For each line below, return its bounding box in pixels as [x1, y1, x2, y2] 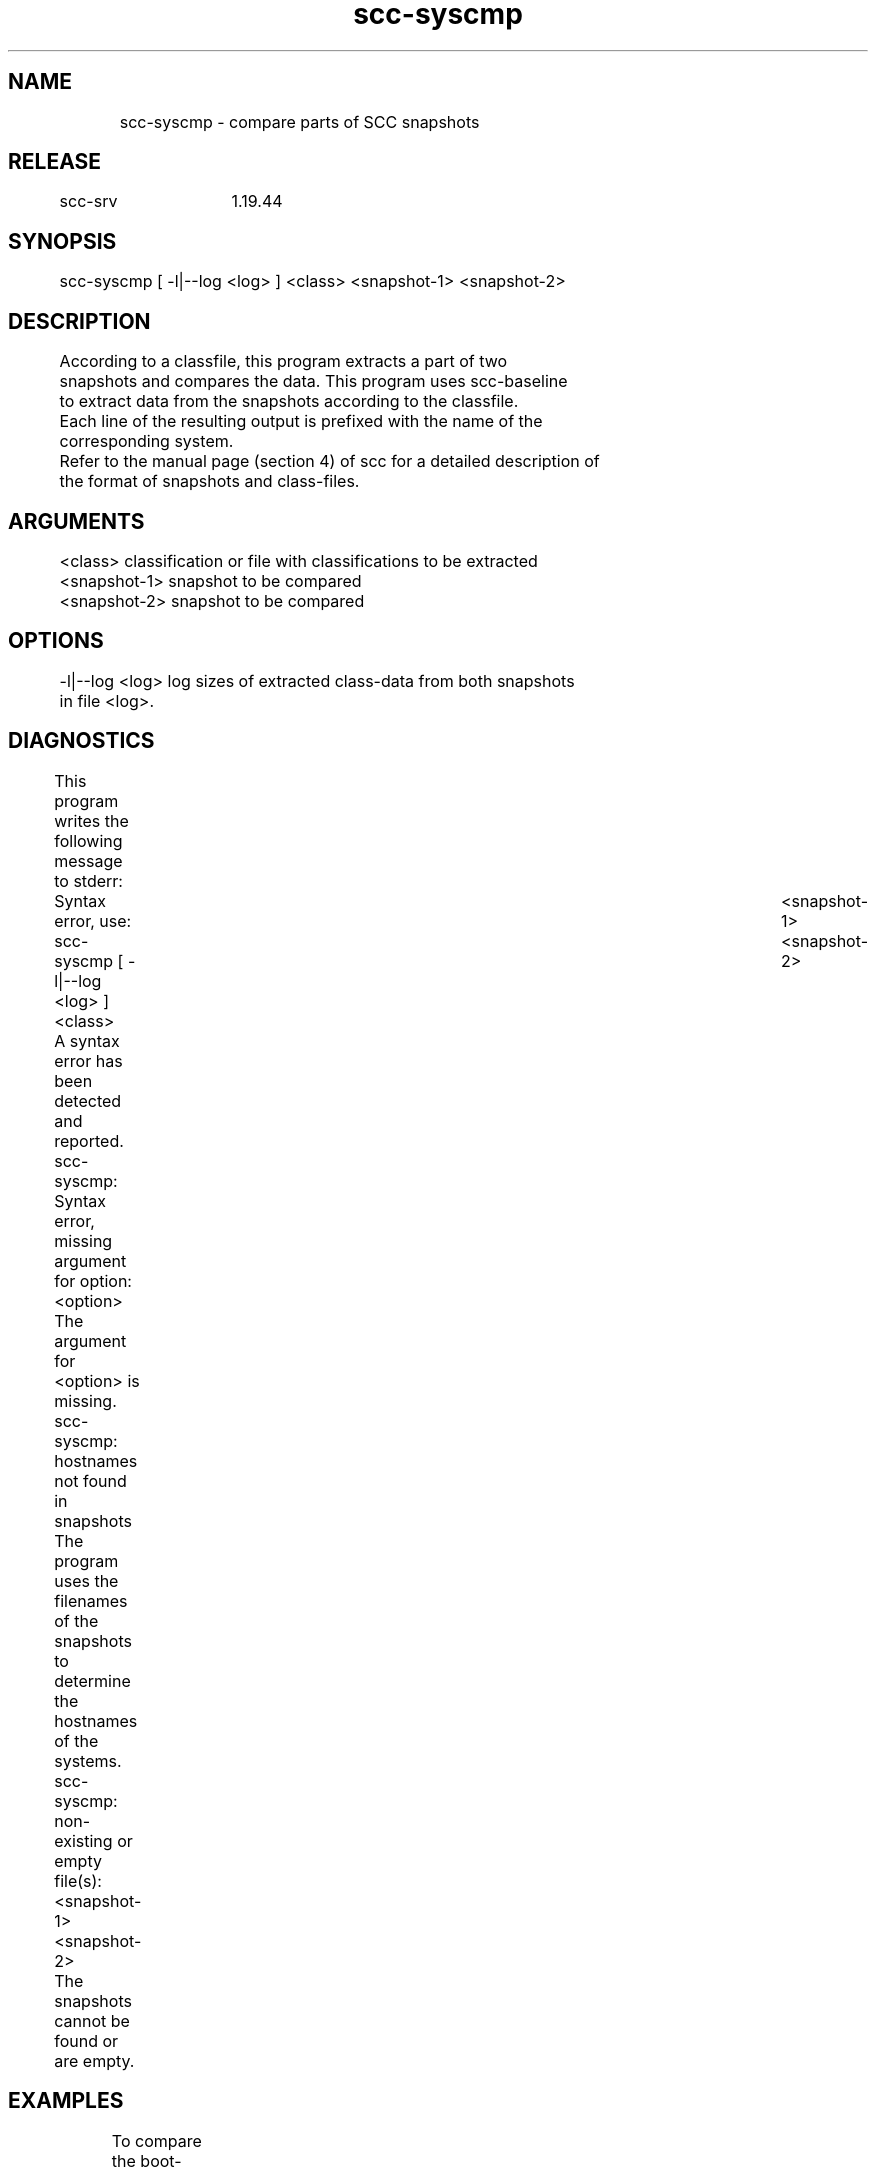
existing [54, 1830, 113, 1851]
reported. [54, 1130, 124, 1151]
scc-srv [59, 191, 118, 212]
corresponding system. [59, 431, 234, 452]
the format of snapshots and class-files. [59, 471, 360, 492]
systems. [54, 1750, 122, 1771]
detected [54, 1090, 122, 1111]
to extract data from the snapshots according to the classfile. [59, 391, 519, 412]
